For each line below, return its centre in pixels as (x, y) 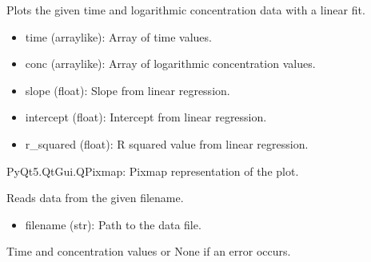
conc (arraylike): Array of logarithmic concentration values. (170, 64)
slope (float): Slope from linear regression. (128, 90)
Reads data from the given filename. (95, 198)
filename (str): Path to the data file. (113, 224)
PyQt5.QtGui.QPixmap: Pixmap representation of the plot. (153, 171)
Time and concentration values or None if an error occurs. (149, 251)
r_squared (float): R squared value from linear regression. (167, 143)
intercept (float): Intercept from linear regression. (146, 117)
